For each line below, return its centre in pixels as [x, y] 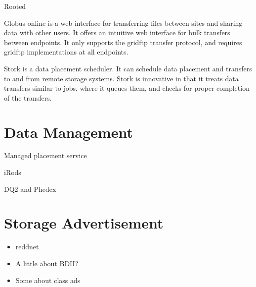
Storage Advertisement [84, 223]
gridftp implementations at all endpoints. [66, 52]
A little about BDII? [47, 263]
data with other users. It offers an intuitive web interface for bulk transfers [117, 32]
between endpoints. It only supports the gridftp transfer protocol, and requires [123, 42]
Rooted [15, 6]
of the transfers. [28, 97]
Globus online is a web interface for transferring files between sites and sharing [123, 23]
